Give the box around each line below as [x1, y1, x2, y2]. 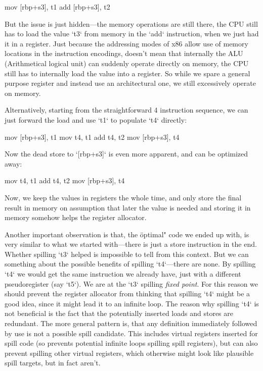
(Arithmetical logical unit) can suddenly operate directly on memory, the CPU [5, 58, 249, 68]
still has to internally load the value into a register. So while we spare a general [5, 68, 250, 78]
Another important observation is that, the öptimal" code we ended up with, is [5, 229, 249, 239]
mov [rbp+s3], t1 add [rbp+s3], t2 [5, 2, 110, 12]
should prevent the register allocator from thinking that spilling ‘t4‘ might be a [5, 288, 250, 299]
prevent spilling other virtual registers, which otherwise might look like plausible [5, 347, 254, 358]
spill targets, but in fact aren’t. [5, 357, 101, 368]
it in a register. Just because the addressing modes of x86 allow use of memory [5, 38, 248, 48]
